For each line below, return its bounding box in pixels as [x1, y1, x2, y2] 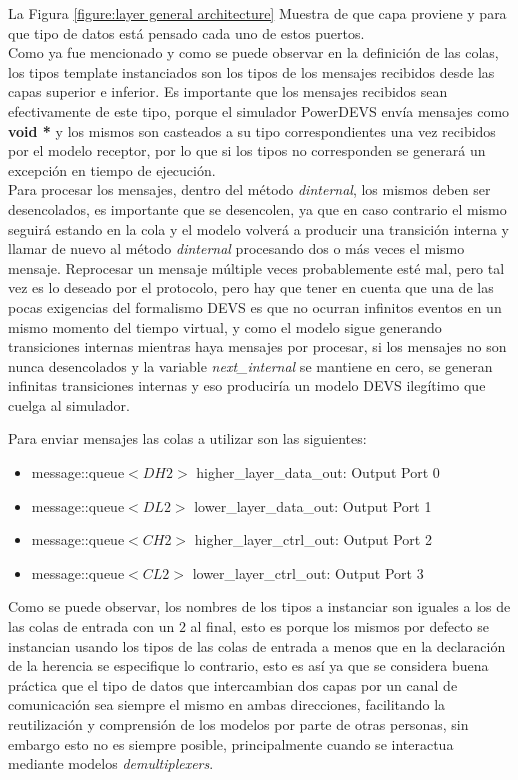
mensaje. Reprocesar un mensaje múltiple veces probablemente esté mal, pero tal [8, 257, 505, 278]
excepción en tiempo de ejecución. [8, 159, 216, 180]
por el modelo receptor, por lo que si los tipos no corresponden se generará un [8, 140, 486, 161]
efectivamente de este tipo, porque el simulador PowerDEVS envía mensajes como [8, 100, 510, 121]
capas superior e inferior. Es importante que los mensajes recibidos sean [8, 81, 448, 102]
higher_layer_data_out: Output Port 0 [196, 462, 440, 483]
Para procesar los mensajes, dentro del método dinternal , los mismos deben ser [8, 179, 491, 200]
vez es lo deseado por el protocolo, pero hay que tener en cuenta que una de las [8, 277, 494, 298]
